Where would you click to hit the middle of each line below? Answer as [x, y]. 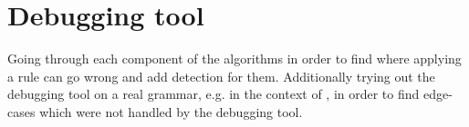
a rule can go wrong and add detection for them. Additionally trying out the [221, 76]
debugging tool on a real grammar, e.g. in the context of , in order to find [214, 94]
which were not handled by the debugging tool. [171, 111]
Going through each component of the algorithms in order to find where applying [234, 59]
